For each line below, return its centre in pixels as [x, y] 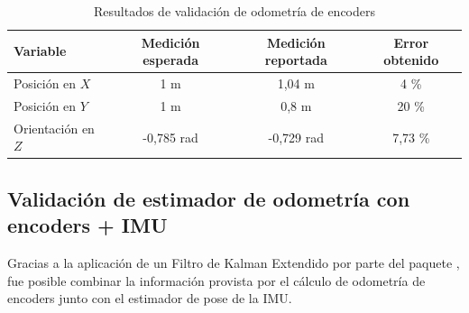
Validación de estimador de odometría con [209, 198]
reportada [296, 60]
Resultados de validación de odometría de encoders [234, 11]
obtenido [411, 60]
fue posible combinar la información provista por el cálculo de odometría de [216, 280]
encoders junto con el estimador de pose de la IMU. [150, 298]
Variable [40, 51]
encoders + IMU [87, 225]
